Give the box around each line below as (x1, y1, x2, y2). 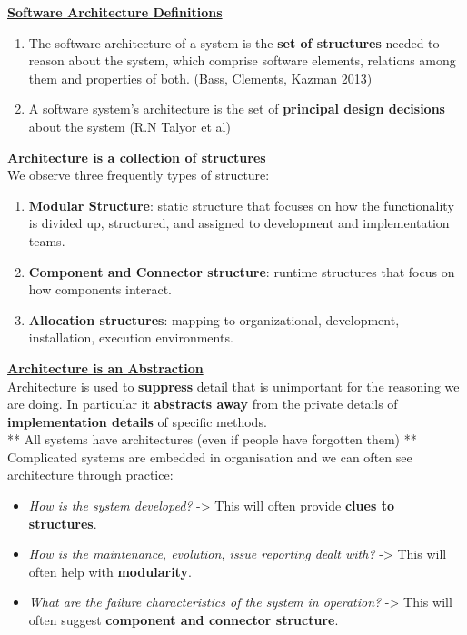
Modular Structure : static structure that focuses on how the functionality (28, 195, 454, 214)
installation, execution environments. (28, 328, 233, 347)
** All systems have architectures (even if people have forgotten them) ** (7, 430, 417, 449)
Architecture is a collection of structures (7, 147, 266, 166)
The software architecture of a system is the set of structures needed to (28, 33, 440, 52)
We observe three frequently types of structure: (7, 165, 270, 184)
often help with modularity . (28, 561, 192, 580)
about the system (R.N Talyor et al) (28, 116, 231, 135)
